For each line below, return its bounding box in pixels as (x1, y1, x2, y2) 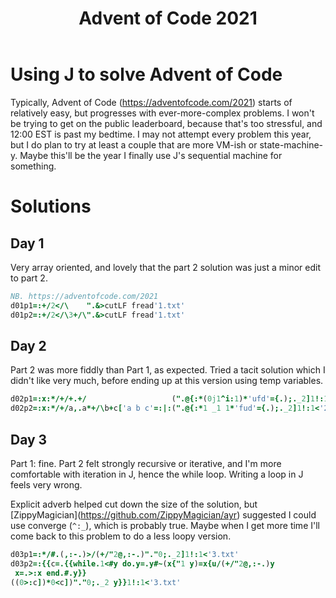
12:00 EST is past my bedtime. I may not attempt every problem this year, (10, 128, 312, 140)
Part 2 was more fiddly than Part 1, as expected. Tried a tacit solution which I (10, 364, 326, 376)
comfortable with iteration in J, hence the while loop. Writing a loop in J (10, 468, 304, 480)
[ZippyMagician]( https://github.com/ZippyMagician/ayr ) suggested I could (10, 508, 317, 521)
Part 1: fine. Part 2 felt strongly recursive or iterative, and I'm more (10, 457, 282, 469)
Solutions (10, 195, 92, 218)
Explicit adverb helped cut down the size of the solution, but (10, 498, 258, 510)
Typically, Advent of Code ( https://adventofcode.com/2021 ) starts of (10, 96, 293, 108)
